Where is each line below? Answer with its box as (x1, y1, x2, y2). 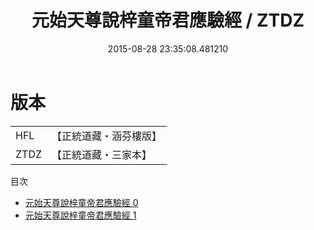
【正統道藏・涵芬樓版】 (51, 129, 163, 143)
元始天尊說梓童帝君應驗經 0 (24, 196, 139, 208)
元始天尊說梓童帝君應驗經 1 (24, 209, 137, 221)
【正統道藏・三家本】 (51, 147, 153, 161)
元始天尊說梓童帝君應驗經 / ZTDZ (31, 9, 305, 32)
